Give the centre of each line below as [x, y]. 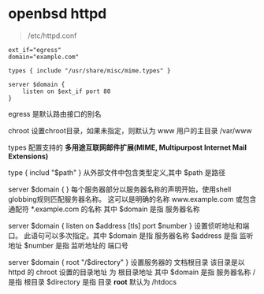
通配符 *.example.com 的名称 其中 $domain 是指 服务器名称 [104, 209]
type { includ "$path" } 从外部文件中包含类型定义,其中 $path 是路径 [117, 172]
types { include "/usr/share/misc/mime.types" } [89, 71]
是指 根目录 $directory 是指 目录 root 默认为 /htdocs [93, 281]
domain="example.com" [44, 57]
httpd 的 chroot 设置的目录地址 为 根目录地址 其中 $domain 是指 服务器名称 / [132, 272]
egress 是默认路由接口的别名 [55, 114]
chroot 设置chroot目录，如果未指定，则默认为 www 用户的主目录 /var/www [130, 130]
